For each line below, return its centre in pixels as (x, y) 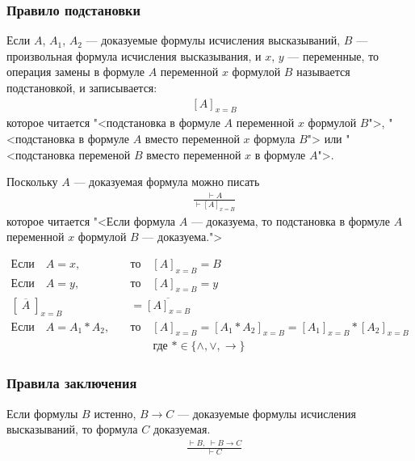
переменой (105, 154)
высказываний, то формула (72, 429)
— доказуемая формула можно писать (167, 182)
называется (323, 72)
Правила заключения (72, 383)
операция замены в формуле (75, 72)
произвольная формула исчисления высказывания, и (134, 55)
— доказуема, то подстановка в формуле (290, 220)
